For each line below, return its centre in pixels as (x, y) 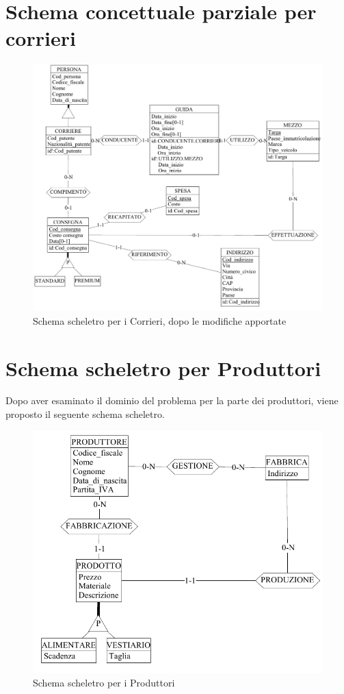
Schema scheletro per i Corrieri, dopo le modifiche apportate (160, 320)
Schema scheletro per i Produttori (104, 682)
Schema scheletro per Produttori (163, 368)
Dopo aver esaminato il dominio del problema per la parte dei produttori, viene (172, 400)
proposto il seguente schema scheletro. (85, 414)
